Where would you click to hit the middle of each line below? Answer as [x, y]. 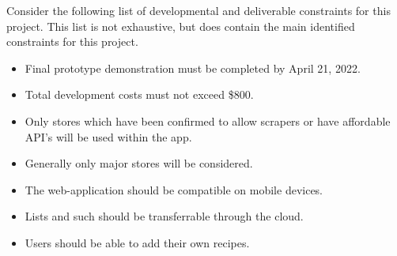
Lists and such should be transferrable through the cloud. [164, 216]
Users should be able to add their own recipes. [137, 242]
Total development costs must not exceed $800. [139, 94]
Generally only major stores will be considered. [139, 163]
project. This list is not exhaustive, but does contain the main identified [181, 26]
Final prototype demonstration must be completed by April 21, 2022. [193, 68]
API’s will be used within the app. [108, 136]
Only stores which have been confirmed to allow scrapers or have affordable [208, 120]
